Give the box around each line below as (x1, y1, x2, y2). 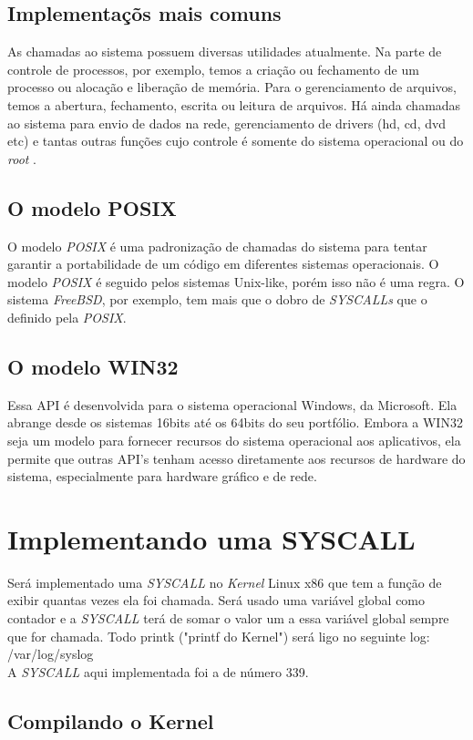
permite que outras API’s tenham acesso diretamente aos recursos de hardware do (7, 448, 466, 468)
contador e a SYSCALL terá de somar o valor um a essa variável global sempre (7, 609, 449, 628)
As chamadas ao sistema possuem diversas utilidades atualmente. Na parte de (7, 42, 442, 61)
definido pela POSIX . (7, 307, 127, 326)
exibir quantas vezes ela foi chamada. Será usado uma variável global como (7, 591, 426, 610)
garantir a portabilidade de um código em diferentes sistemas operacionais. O (7, 254, 439, 273)
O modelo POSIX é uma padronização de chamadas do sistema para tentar (7, 236, 427, 255)
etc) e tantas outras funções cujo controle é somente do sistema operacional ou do (7, 131, 464, 150)
